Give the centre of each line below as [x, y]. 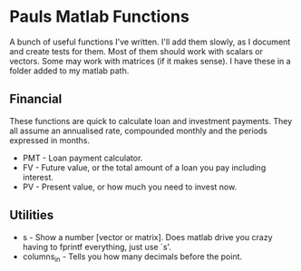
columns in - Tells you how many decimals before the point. [132, 257]
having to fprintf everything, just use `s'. [97, 247]
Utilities [32, 215]
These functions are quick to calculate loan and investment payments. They [151, 121]
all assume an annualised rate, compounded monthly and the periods [138, 131]
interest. [38, 177]
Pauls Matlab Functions [100, 17]
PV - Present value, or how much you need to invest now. [130, 187]
